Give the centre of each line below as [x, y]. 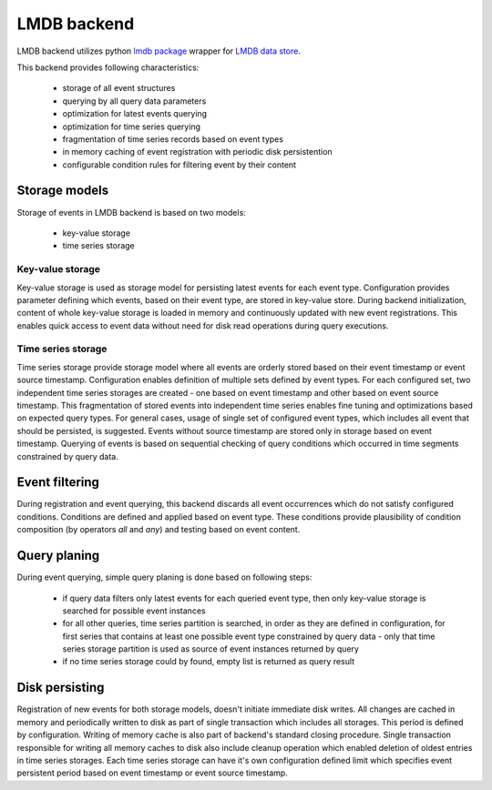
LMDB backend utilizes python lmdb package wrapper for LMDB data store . [159, 51]
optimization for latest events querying [135, 114]
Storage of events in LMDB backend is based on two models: [131, 212]
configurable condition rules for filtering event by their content [179, 165]
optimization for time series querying [131, 127]
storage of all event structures [119, 88]
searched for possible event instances [134, 611]
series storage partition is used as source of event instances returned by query [211, 649]
